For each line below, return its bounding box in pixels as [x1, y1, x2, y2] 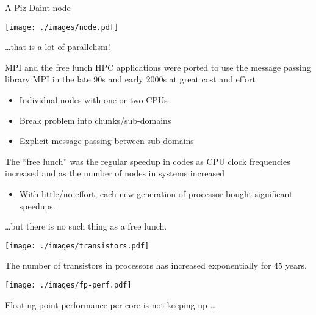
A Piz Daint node [5, 1, 71, 13]
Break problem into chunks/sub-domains [19, 114, 171, 126]
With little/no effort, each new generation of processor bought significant [19, 187, 293, 200]
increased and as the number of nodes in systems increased [5, 167, 224, 179]
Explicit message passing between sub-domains [19, 134, 194, 147]
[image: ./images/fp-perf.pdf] [5, 281, 132, 290]
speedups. [19, 199, 56, 212]
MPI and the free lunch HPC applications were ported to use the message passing [5, 60, 311, 73]
